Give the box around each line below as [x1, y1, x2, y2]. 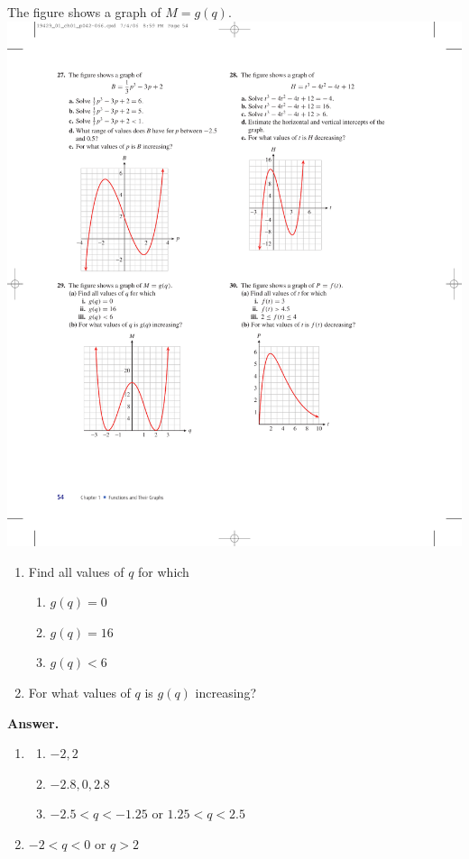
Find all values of [28, 562, 124, 580]
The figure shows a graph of [7, 3, 161, 21]
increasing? [195, 683, 257, 702]
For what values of [28, 683, 131, 702]
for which [138, 562, 189, 580]
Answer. [7, 713, 60, 732]
